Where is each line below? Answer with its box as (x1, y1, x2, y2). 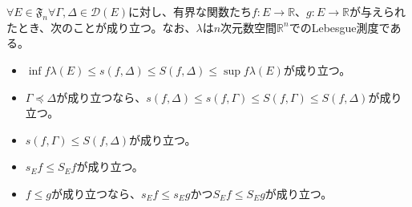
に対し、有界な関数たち (127, 3, 252, 19)
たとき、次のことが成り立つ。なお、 (6, 18, 196, 35)
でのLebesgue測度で (289, 18, 390, 35)
